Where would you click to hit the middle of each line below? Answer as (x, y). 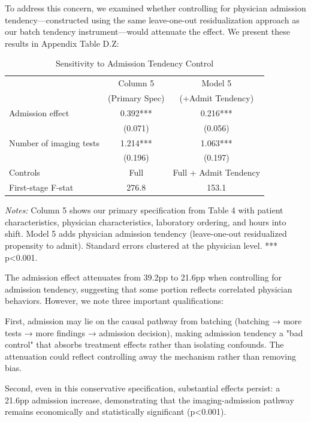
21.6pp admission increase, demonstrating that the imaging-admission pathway (150, 400)
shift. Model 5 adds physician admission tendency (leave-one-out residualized (146, 233)
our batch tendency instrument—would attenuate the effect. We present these (147, 31)
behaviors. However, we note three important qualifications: (114, 301)
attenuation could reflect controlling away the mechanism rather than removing (150, 356)
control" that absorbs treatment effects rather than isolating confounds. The (144, 344)
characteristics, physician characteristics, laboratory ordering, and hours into (146, 221)
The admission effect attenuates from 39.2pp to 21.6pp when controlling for (143, 277)
